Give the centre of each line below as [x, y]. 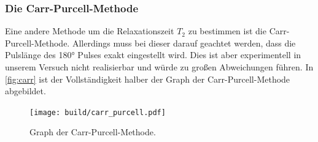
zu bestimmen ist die [227, 31]
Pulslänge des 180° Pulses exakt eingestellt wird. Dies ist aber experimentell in [153, 55]
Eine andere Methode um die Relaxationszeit [90, 31]
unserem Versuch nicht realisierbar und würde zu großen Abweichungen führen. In [159, 67]
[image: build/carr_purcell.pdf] [98, 112]
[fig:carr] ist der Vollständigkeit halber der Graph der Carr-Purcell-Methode [148, 79]
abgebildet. [25, 91]
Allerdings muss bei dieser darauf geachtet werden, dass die [184, 43]
